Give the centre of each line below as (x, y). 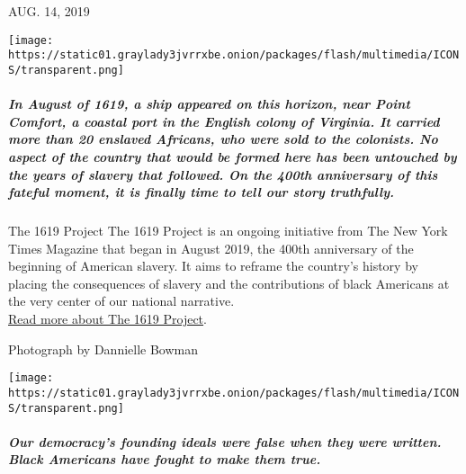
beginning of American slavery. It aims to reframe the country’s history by (213, 266)
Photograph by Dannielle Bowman (103, 349)
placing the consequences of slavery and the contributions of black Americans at (229, 283)
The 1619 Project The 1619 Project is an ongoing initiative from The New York (228, 231)
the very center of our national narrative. (121, 301)
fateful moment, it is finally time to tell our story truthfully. (202, 192)
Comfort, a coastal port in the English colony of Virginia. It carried (224, 121)
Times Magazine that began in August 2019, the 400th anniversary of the (211, 248)
